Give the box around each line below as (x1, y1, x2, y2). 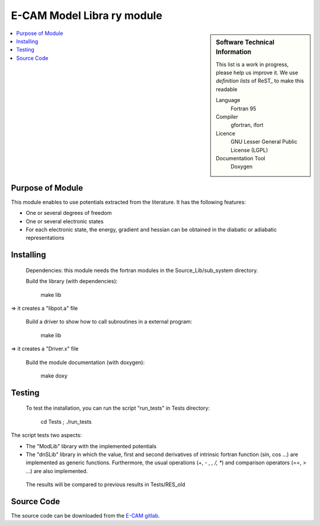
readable (216, 85, 238, 93)
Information (216, 48, 252, 56)
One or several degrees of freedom (25, 210, 112, 217)
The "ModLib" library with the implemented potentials (25, 442, 157, 449)
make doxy (40, 372, 68, 379)
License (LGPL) (231, 146, 268, 154)
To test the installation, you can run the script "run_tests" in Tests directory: (25, 404, 210, 412)
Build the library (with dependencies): (25, 278, 118, 285)
